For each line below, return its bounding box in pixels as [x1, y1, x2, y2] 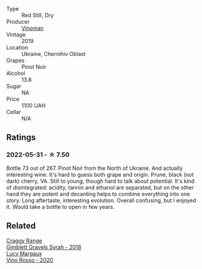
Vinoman [21, 24, 44, 32]
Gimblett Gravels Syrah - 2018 [6, 243, 82, 251]
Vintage [6, 31, 26, 38]
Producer [6, 18, 30, 25]
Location [6, 44, 29, 51]
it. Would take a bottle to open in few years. [6, 203, 115, 210]
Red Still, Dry [21, 12, 54, 19]
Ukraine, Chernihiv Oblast [21, 50, 86, 57]
